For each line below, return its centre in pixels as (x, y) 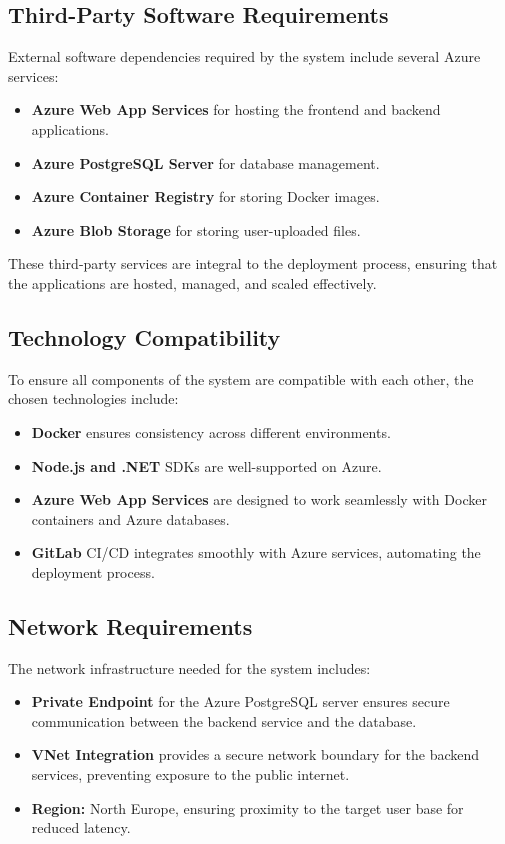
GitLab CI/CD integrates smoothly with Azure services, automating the (256, 552)
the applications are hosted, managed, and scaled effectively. (192, 282)
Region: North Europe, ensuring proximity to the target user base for (247, 807)
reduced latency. (81, 827)
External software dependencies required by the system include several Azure (244, 56)
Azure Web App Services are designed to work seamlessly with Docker (259, 499)
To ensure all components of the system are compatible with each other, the (241, 378)
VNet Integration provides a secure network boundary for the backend (255, 754)
